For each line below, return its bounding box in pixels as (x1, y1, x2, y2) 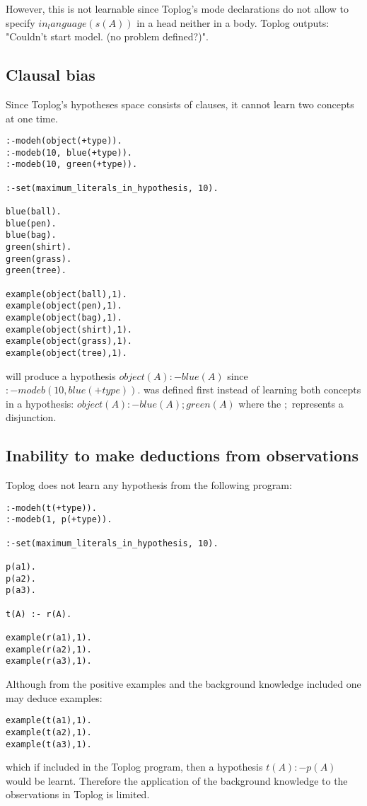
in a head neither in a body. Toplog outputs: (136, 15, 330, 30)
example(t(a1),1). (6, 715, 92, 726)
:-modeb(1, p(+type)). (6, 514, 112, 525)
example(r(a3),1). (6, 656, 92, 667)
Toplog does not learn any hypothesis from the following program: (6, 478, 292, 493)
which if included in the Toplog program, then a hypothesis (6, 759, 263, 774)
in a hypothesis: (6, 396, 74, 410)
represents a (291, 396, 344, 410)
